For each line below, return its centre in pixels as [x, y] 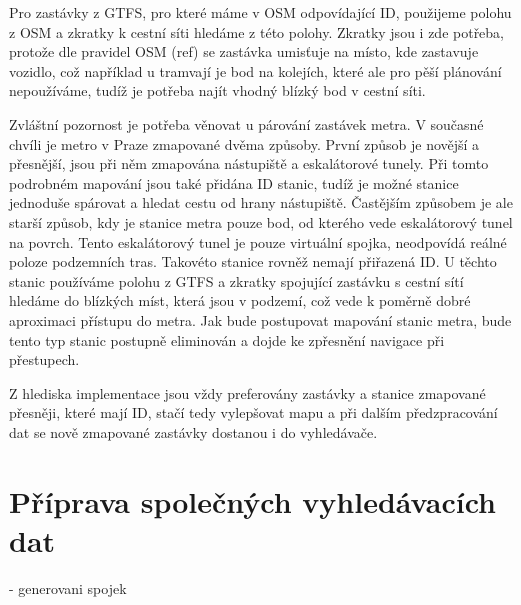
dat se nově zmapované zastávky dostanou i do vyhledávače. [193, 431]
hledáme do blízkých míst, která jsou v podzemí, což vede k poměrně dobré [240, 300]
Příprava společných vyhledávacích [252, 500]
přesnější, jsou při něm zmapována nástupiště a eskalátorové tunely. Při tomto [249, 163]
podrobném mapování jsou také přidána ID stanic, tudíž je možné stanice [234, 182]
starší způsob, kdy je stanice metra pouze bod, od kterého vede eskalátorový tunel [261, 221]
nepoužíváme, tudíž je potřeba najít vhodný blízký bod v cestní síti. [217, 90]
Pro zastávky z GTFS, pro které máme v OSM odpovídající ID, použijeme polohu [260, 12]
